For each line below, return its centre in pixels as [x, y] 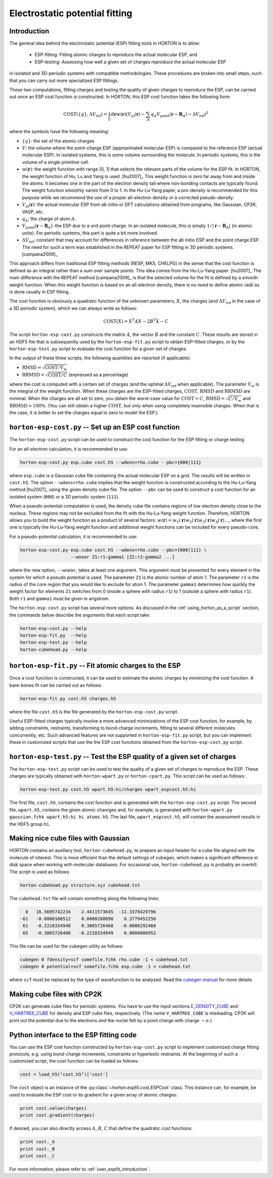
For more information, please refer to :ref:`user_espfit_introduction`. [80, 1169]
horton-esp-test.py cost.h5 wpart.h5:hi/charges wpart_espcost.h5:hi [108, 790]
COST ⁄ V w [56, 368]
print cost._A [37, 1142]
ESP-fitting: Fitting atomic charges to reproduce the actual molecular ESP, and [116, 55]
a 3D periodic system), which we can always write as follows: [73, 308]
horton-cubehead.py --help [53, 649]
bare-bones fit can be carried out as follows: [56, 685]
